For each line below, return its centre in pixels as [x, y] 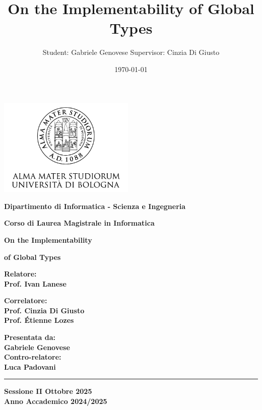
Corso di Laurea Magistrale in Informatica [79, 223]
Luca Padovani [30, 366]
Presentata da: [30, 337]
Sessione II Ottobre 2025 [48, 391]
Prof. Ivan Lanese [35, 283]
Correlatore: [26, 300]
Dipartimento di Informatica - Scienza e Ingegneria [95, 206]
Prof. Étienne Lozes [39, 320]
